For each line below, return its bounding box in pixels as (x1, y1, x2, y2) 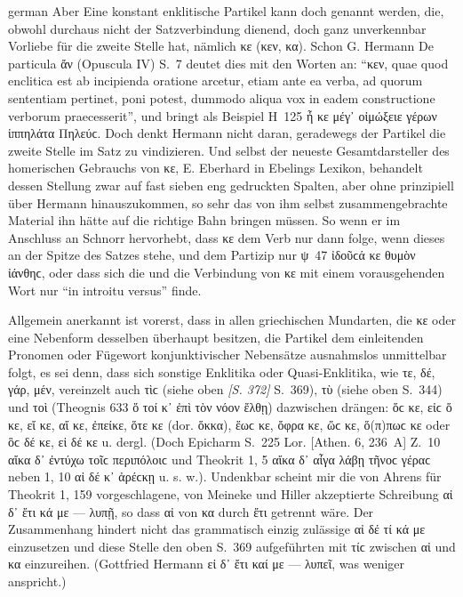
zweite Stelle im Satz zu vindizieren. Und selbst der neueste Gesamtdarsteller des (8, 141, 450, 159)
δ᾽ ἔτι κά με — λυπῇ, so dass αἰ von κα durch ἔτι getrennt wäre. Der (8, 502, 374, 520)
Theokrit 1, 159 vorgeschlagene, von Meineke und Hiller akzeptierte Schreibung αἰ (8, 485, 453, 504)
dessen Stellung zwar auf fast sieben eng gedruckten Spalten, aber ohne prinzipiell (8, 175, 454, 194)
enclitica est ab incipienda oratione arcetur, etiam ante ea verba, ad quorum (8, 71, 423, 90)
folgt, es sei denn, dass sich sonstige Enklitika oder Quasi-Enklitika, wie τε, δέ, (8, 362, 435, 381)
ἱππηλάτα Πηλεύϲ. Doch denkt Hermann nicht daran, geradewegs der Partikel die (8, 124, 446, 142)
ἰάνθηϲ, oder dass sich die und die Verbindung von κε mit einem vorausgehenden (8, 262, 445, 281)
